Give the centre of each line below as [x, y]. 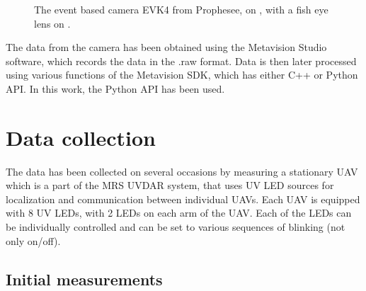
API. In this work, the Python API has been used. [115, 88]
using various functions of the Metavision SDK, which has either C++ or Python [182, 75]
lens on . [52, 23]
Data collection [81, 137]
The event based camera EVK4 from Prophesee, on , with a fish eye [181, 9]
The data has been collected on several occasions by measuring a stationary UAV [182, 171]
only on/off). [33, 240]
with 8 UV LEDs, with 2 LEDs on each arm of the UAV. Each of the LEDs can [179, 213]
